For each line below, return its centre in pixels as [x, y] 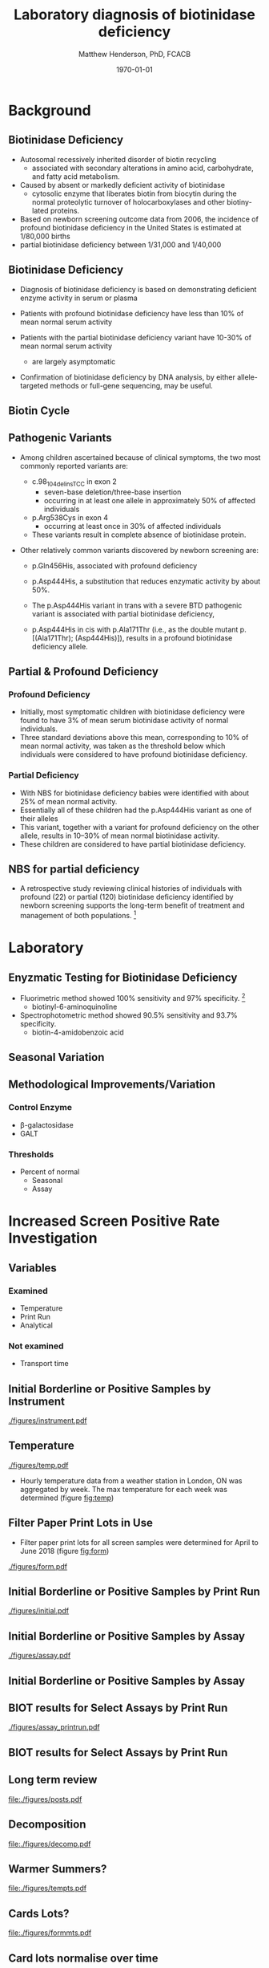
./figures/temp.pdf [38, 1465]
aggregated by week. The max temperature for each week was [124, 1489]
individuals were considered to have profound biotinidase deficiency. [134, 754]
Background [50, 110]
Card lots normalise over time [83, 1958]
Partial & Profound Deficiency [83, 671]
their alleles [39, 818]
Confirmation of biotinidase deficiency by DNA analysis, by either [128, 377]
